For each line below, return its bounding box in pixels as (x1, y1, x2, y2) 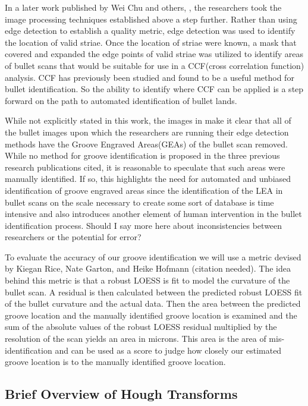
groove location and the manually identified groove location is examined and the (5, 309, 297, 321)
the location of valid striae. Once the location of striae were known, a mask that (5, 36, 297, 48)
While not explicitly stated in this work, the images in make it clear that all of (5, 114, 291, 127)
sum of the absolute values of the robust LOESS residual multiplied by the (5, 320, 277, 333)
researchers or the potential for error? (5, 231, 142, 243)
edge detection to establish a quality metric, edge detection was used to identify (5, 24, 296, 37)
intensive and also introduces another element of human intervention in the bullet (5, 207, 302, 220)
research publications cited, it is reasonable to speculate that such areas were (5, 160, 285, 173)
